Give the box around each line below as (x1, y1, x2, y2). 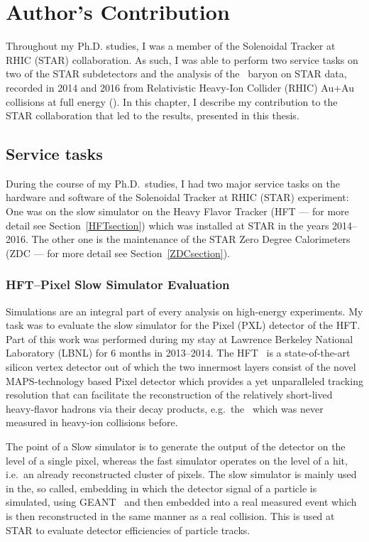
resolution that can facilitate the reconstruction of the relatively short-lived (6, 387, 333, 402)
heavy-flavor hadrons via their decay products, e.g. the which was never (6, 401, 324, 416)
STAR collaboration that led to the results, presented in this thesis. (6, 108, 299, 123)
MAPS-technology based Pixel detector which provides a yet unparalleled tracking (6, 373, 363, 388)
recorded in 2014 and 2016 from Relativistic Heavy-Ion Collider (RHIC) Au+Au (6, 80, 355, 94)
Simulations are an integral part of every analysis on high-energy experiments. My (6, 303, 363, 318)
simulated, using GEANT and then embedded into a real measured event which (6, 494, 357, 509)
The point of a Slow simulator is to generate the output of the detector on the (6, 439, 346, 454)
